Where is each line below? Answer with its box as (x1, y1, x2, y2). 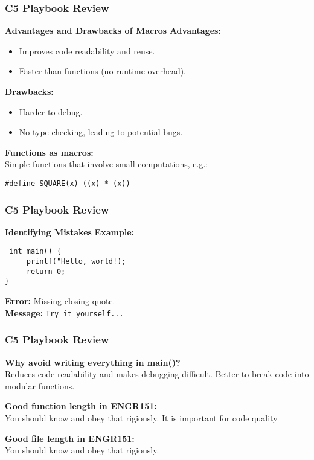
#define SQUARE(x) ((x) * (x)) (5, 179, 130, 188)
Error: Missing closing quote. (5, 295, 115, 307)
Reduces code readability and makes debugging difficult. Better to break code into (5, 368, 309, 380)
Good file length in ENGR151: (5, 432, 135, 444)
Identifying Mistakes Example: (5, 225, 135, 238)
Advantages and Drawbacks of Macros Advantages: (5, 24, 221, 37)
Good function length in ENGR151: (5, 400, 157, 412)
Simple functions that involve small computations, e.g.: (5, 158, 208, 170)
